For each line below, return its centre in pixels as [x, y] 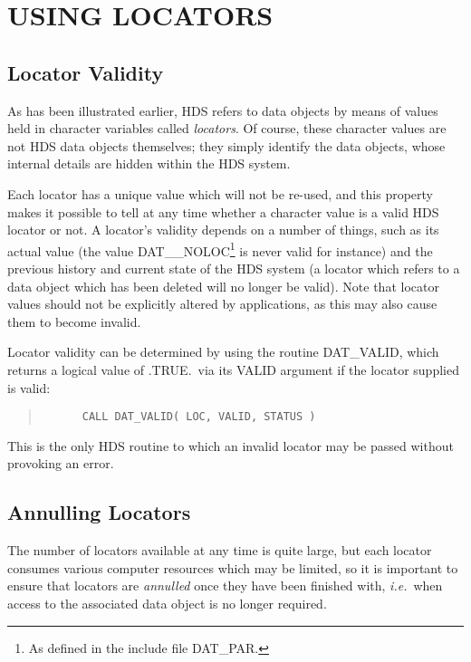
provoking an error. [61, 463]
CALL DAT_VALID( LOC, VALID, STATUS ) [199, 417]
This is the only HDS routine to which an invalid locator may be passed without [231, 445]
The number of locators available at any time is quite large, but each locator [220, 550]
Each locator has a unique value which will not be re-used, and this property [220, 193]
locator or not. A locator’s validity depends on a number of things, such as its [223, 230]
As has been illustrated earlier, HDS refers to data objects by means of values [223, 110]
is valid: [29, 387]
